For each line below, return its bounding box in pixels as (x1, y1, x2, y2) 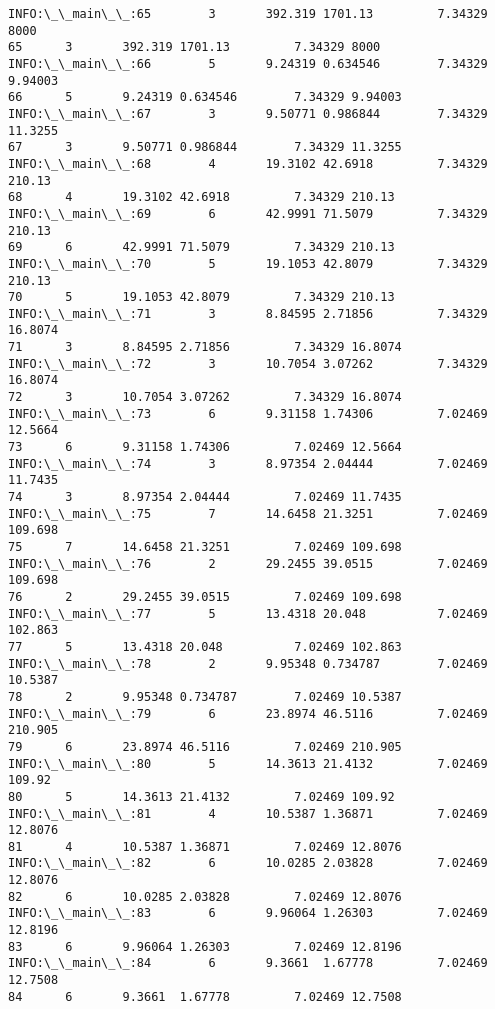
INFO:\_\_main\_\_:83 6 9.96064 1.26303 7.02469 (8, 906, 488, 921)
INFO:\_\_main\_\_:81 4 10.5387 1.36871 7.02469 (8, 806, 488, 821)
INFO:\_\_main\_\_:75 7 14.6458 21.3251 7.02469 (8, 506, 488, 521)
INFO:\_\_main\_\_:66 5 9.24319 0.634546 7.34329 (8, 56, 488, 71)
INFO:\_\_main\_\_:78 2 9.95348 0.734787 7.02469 (8, 656, 488, 671)
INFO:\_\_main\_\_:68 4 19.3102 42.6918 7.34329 (8, 156, 488, 171)
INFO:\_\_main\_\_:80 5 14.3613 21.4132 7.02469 (8, 756, 488, 771)
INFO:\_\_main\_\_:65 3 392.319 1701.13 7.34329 (8, 7, 488, 21)
